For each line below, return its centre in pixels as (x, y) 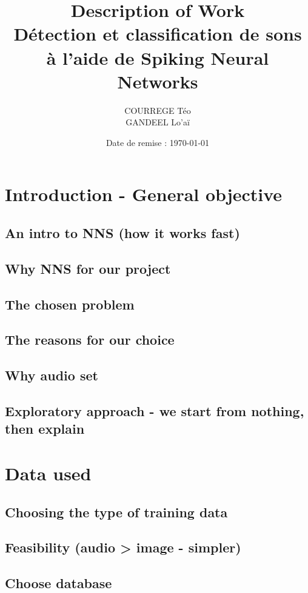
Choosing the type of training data (116, 512)
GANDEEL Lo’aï (158, 122)
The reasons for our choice (90, 340)
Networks (158, 81)
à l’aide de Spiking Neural (158, 57)
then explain (45, 429)
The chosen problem (70, 304)
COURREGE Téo (158, 110)
